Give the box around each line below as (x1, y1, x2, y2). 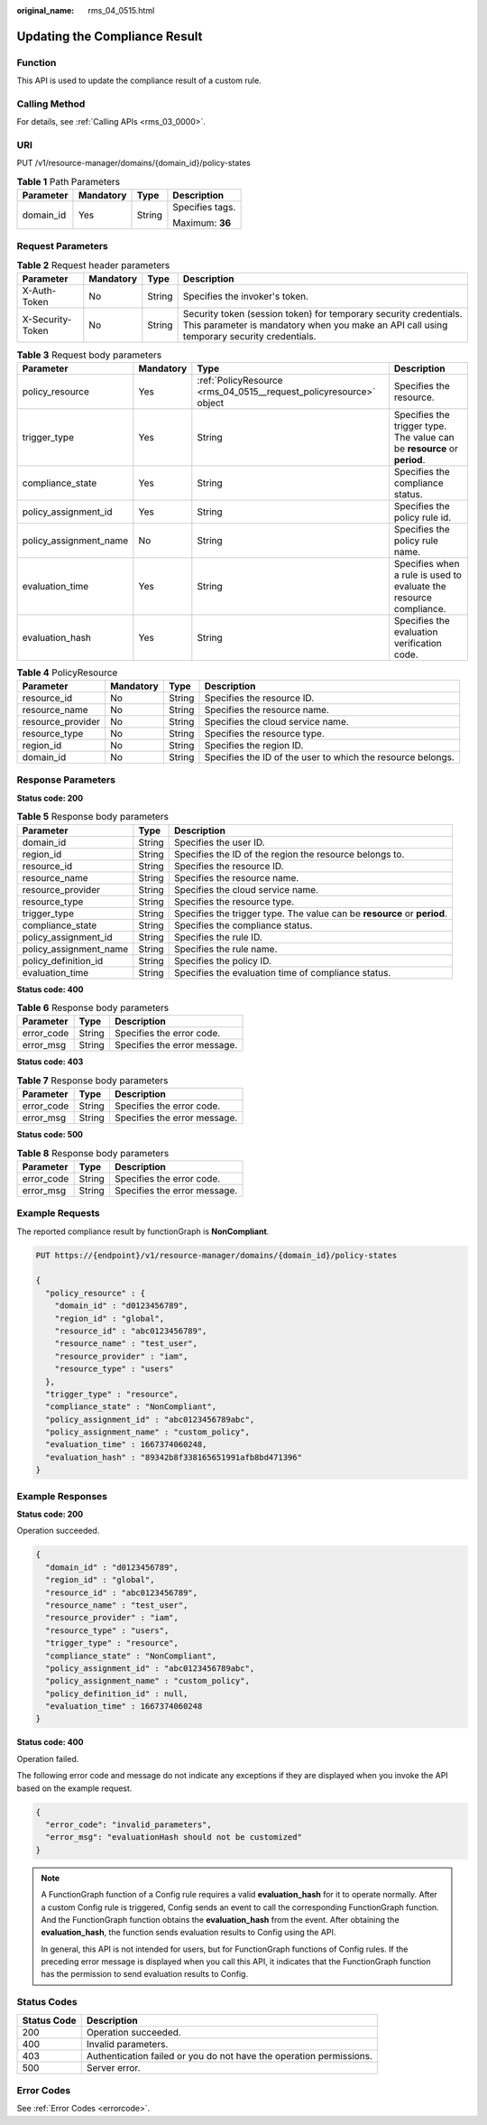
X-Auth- (22, 284, 57, 297)
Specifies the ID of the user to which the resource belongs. (204, 751, 455, 764)
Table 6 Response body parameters (16, 1002, 170, 1015)
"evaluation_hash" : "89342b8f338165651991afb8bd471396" (45, 1452, 302, 1462)
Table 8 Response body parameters (16, 1146, 170, 1159)
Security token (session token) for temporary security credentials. (182, 308, 464, 320)
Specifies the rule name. (174, 942, 278, 955)
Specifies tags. (172, 201, 236, 214)
